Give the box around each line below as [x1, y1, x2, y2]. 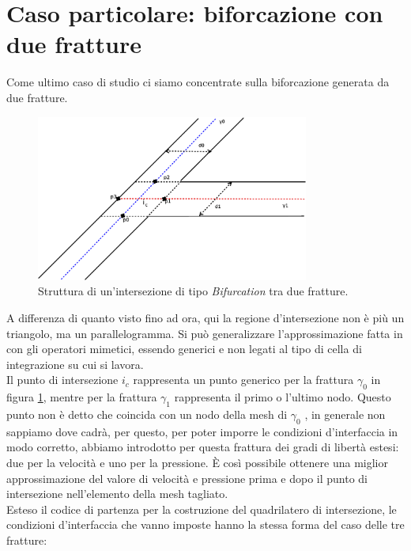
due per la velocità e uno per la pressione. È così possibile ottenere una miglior [6, 454, 388, 470]
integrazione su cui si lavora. [6, 355, 144, 372]
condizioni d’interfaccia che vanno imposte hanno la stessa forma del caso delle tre [6, 516, 405, 533]
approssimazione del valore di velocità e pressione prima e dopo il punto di [6, 469, 368, 486]
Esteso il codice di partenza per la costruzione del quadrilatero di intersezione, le [6, 500, 397, 517]
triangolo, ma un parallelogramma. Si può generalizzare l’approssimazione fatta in [6, 325, 403, 341]
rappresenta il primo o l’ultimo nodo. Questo [174, 389, 391, 405]
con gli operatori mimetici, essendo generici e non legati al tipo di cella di [6, 340, 362, 357]
